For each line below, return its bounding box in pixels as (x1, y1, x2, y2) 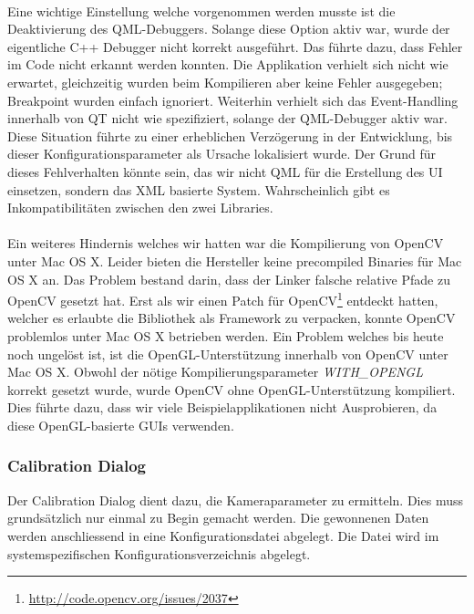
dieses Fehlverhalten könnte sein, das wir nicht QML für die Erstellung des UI (7, 161, 443, 181)
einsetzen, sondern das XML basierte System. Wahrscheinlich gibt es (7, 180, 390, 199)
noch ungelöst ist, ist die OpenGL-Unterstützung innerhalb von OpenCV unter (7, 344, 448, 363)
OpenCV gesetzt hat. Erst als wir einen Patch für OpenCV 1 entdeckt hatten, (7, 288, 438, 309)
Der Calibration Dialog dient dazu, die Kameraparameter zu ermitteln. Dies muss (7, 490, 463, 509)
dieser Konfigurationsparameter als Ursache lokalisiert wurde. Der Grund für (7, 144, 437, 163)
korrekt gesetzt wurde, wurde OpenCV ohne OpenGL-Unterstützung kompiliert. (7, 380, 456, 399)
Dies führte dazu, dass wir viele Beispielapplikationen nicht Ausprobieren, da (7, 398, 438, 417)
